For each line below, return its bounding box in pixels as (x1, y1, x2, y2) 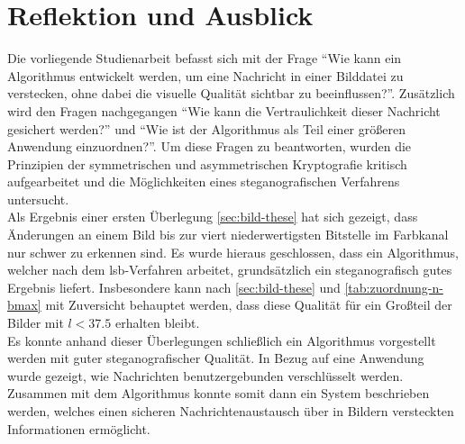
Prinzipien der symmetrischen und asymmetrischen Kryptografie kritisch (7, 154, 407, 173)
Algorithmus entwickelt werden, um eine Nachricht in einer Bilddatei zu (7, 66, 404, 85)
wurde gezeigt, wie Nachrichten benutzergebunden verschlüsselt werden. (7, 366, 404, 385)
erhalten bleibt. (114, 313, 200, 332)
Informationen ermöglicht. (7, 419, 150, 438)
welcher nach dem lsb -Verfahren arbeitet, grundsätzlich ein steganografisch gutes (7, 260, 452, 279)
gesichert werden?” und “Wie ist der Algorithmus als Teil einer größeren (7, 119, 406, 138)
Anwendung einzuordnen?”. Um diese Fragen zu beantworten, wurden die (7, 137, 412, 156)
